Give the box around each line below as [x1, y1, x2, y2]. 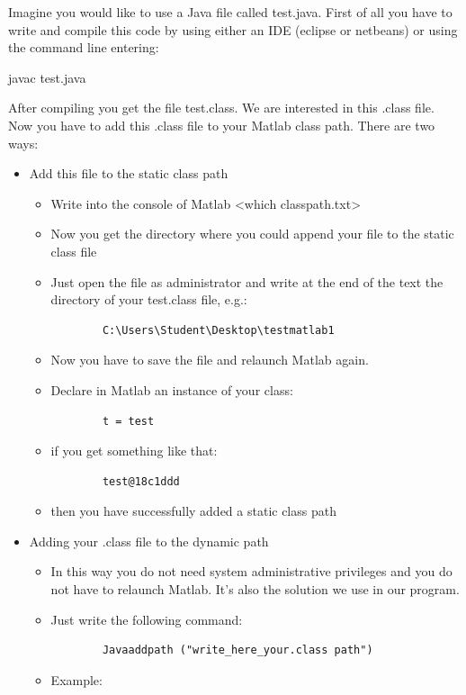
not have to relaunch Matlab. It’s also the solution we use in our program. [50, 580, 460, 599]
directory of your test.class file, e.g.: [50, 290, 247, 309]
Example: [50, 670, 103, 689]
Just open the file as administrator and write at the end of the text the [50, 272, 444, 291]
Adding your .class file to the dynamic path [29, 531, 269, 550]
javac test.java [8, 68, 86, 86]
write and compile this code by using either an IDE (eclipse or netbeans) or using [8, 20, 458, 39]
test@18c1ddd [102, 474, 180, 488]
